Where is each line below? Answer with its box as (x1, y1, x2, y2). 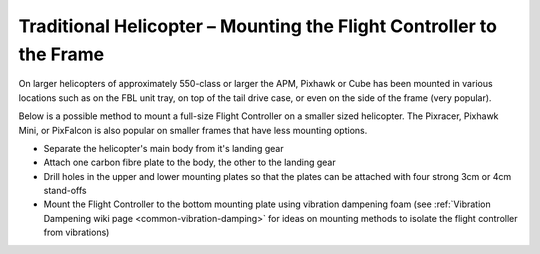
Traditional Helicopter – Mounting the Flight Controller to (18, 15, 497, 37)
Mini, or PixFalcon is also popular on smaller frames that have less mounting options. (18, 124, 368, 136)
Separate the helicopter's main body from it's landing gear (43, 142, 284, 154)
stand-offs (43, 185, 87, 197)
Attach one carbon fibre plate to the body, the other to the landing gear (43, 156, 336, 169)
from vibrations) (43, 226, 110, 239)
